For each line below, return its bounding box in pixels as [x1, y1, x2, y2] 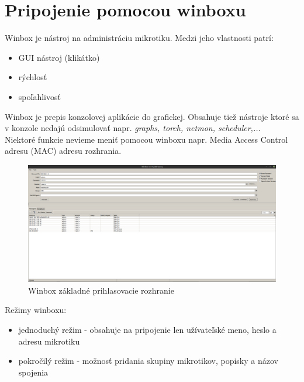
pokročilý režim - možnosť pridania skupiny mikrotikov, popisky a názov [18, 355, 278, 367]
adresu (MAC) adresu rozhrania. [5, 144, 122, 157]
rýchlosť [18, 71, 47, 83]
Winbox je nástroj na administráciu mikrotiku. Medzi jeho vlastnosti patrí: [5, 32, 274, 44]
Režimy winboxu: [5, 304, 67, 316]
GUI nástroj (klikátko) [18, 51, 100, 63]
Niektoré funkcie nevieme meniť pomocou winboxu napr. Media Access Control [5, 133, 288, 145]
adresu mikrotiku [18, 335, 80, 347]
